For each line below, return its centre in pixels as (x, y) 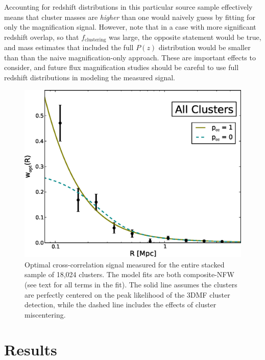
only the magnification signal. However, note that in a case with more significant (130, 27)
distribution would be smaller (204, 47)
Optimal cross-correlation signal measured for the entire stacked (125, 264)
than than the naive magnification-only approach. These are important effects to (130, 57)
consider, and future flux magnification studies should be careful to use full (122, 67)
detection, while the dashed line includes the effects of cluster (121, 305)
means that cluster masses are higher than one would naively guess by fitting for (130, 17)
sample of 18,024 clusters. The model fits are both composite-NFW (129, 274)
